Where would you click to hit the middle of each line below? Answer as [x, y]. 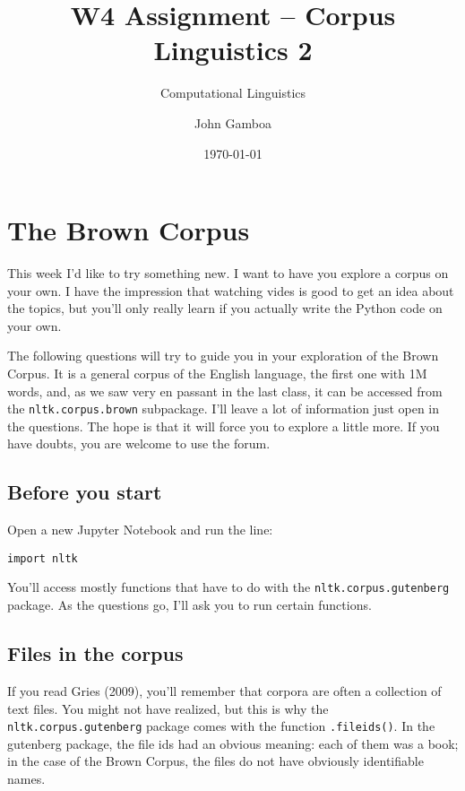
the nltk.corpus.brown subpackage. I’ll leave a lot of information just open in [224, 409]
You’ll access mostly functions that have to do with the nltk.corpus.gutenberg [228, 587]
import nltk [43, 558]
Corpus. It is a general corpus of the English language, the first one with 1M [217, 373]
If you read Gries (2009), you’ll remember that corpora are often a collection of [224, 690]
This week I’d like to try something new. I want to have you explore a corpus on [228, 273]
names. [26, 778]
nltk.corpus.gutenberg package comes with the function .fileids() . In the [221, 726]
